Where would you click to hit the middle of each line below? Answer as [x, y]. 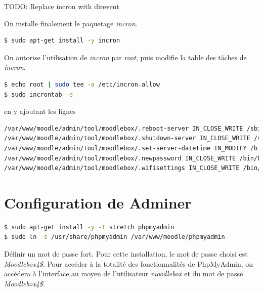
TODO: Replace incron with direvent [62, 6]
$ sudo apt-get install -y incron [62, 41]
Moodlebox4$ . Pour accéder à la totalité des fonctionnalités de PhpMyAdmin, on [129, 263]
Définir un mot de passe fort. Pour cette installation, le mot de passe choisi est [126, 254]
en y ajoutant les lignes [40, 111]
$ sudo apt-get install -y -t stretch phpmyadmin [89, 227]
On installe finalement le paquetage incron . [71, 23]
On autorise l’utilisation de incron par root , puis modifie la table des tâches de [125, 57]
